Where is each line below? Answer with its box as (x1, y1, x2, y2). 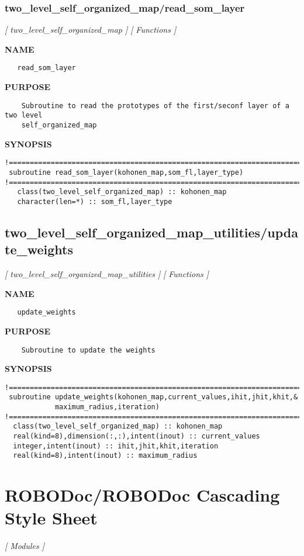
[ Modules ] (5, 540, 45, 552)
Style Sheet (5, 506, 98, 530)
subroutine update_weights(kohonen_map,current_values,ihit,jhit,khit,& (9, 393, 298, 402)
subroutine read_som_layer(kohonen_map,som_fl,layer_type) (9, 168, 244, 177)
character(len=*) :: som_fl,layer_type (17, 197, 172, 206)
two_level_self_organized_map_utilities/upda (5, 223, 298, 241)
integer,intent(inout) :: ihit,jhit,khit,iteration (13, 441, 219, 450)
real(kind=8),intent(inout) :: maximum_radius (13, 451, 198, 460)
